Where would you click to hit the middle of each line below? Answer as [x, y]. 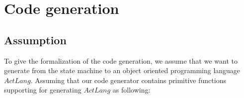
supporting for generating [43, 90]
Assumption [35, 40]
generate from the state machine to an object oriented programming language [122, 70]
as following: [131, 90]
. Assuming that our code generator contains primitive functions [128, 80]
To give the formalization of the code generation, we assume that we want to [121, 60]
